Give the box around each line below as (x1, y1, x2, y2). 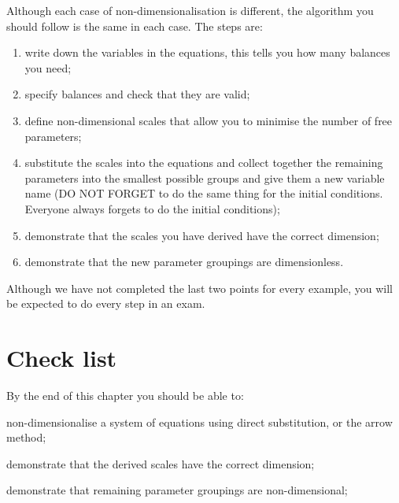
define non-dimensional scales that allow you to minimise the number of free (24, 112, 393, 128)
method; (6, 429, 46, 446)
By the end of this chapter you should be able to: (6, 387, 244, 404)
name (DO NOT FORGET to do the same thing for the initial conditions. (24, 185, 383, 202)
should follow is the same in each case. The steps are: (6, 17, 263, 34)
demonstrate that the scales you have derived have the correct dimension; (24, 227, 379, 243)
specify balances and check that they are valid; (24, 86, 250, 102)
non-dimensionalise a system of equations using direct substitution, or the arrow (6, 413, 393, 430)
